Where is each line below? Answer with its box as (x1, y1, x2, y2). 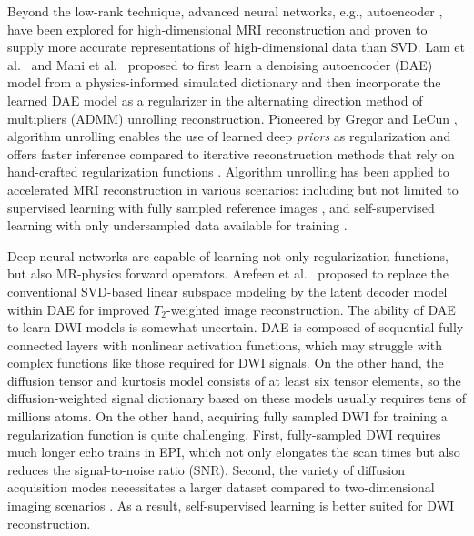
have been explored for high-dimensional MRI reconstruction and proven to (7, 19, 428, 38)
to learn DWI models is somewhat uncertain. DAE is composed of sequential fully (7, 318, 464, 337)
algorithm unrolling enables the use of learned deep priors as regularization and (7, 126, 451, 146)
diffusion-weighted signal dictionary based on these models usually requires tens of (7, 389, 466, 408)
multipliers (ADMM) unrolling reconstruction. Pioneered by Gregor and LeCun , (7, 108, 458, 127)
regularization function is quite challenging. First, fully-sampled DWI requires (7, 424, 441, 443)
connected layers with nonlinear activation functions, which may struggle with (7, 335, 442, 354)
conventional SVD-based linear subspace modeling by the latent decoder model (7, 281, 448, 300)
